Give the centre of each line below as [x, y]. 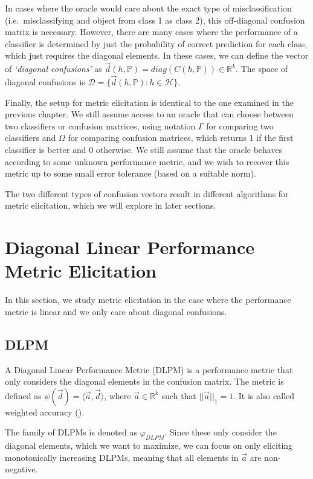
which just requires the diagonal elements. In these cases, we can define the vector [157, 55]
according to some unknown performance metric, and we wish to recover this [147, 161]
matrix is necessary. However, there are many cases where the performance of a [151, 32]
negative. [21, 469]
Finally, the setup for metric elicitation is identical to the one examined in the [149, 102]
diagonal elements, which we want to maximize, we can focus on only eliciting [149, 445]
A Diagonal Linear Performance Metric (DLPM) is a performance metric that [149, 369]
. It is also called [264, 395]
